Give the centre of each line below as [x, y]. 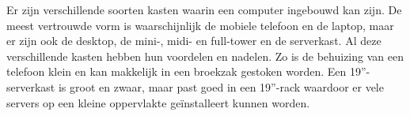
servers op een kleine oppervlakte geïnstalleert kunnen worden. [158, 102]
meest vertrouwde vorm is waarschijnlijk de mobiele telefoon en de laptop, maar [200, 25]
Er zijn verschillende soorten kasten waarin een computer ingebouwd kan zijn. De [204, 9]
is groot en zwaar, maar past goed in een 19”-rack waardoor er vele [221, 86]
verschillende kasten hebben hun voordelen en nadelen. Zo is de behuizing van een [205, 56]
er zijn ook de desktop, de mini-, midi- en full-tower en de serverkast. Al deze [194, 41]
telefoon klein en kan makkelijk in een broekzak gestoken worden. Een [177, 71]
